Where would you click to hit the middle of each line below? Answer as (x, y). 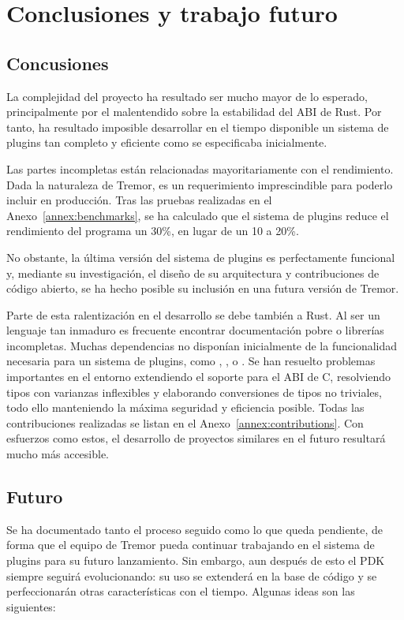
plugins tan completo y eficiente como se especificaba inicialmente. (167, 142)
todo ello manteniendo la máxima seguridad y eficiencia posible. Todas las (185, 407)
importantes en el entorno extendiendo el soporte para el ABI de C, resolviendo (199, 377)
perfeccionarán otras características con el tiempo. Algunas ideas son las (181, 591)
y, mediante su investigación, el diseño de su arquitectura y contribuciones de (193, 273)
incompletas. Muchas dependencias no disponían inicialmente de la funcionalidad (202, 345)
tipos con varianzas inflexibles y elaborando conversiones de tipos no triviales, (194, 392)
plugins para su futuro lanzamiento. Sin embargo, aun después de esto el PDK (196, 560)
